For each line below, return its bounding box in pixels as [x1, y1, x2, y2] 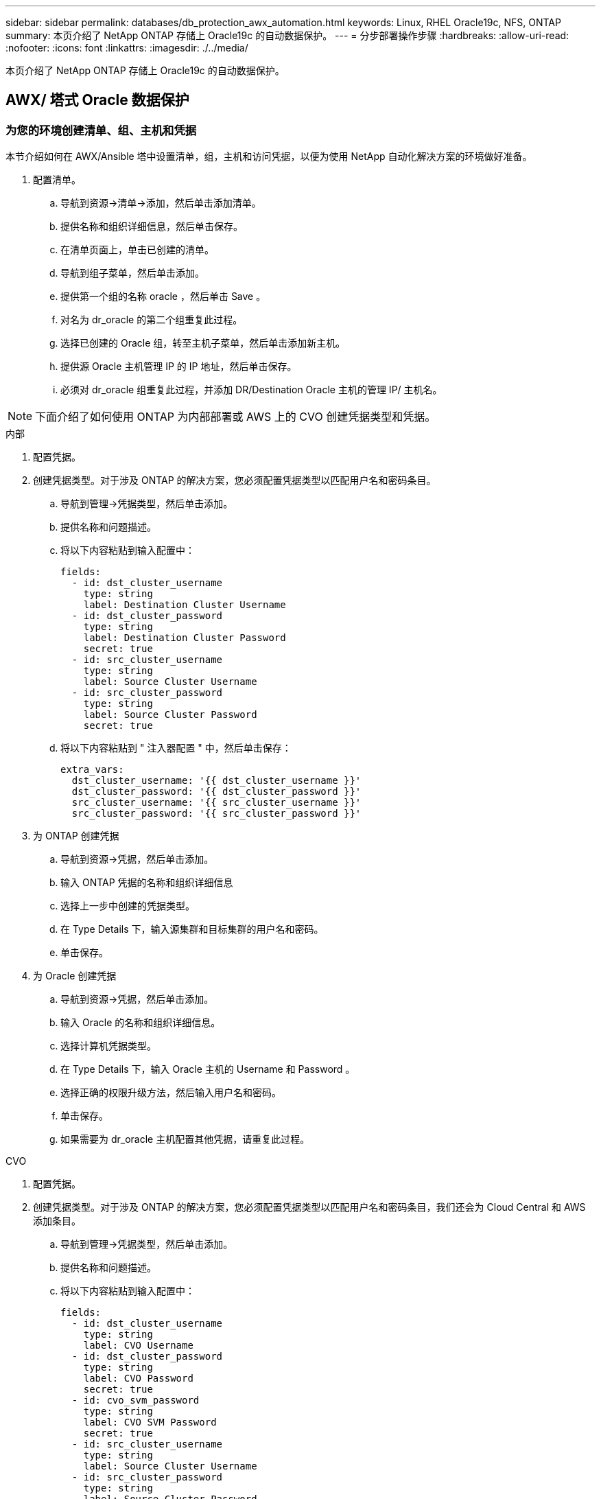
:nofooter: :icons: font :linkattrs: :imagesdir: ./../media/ [5, 42, 248, 54]
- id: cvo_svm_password [71, 1395, 200, 1406]
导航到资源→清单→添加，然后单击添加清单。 [60, 197, 261, 209]
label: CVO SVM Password [83, 1417, 217, 1428]
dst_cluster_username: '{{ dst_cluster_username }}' [71, 775, 362, 787]
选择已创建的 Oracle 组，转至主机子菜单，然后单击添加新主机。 [60, 337, 346, 349]
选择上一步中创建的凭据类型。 [60, 900, 195, 912]
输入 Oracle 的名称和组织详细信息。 [60, 1016, 221, 1029]
